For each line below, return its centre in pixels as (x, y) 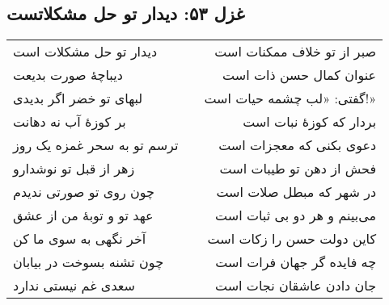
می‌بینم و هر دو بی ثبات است (296, 215)
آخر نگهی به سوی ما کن (80, 239)
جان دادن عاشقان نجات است (296, 286)
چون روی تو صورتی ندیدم (84, 192)
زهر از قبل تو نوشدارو (74, 169)
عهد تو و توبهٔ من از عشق (83, 215)
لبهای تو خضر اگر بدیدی (78, 98)
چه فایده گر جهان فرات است (296, 262)
